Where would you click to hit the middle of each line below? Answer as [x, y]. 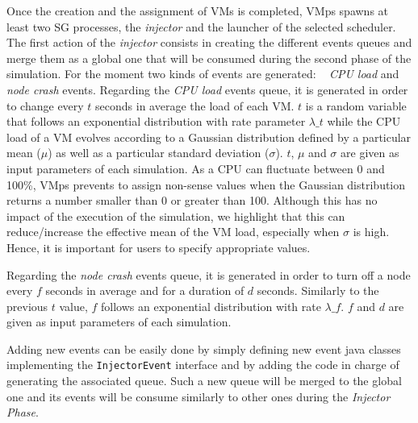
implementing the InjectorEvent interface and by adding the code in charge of [203, 365]
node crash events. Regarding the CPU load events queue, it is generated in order [207, 89]
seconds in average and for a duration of [145, 290]
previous [27, 306]
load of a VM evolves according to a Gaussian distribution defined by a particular [209, 137]
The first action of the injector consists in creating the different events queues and [209, 42]
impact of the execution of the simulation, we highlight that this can [176, 216]
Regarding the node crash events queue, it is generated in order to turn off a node [209, 274]
